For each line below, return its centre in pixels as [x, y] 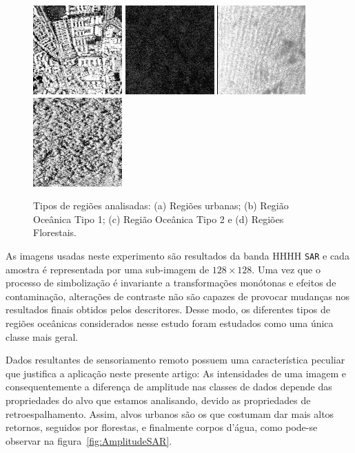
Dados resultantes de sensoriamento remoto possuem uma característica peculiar [175, 360]
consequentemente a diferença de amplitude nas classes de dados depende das [169, 387]
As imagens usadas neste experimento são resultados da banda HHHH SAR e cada [177, 255]
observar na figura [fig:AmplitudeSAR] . [89, 440]
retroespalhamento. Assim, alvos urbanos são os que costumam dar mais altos [170, 413]
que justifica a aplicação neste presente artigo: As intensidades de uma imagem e [176, 373]
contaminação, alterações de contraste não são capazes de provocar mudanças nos [178, 296]
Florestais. [55, 232]
